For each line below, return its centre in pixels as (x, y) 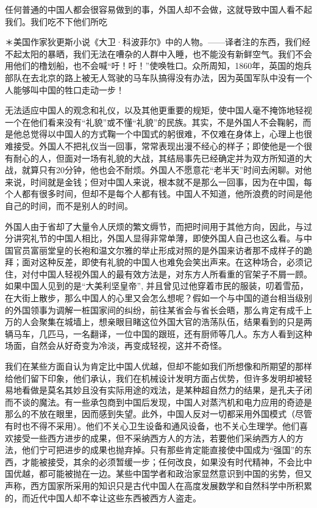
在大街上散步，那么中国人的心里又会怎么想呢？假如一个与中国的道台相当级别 (158, 298)
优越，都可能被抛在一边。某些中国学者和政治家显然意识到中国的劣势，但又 (162, 474)
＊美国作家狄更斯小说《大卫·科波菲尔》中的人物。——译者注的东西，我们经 (158, 42)
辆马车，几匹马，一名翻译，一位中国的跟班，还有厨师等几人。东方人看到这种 (158, 333)
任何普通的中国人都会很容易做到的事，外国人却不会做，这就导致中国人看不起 (158, 9)
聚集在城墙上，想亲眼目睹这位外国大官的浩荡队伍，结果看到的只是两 (175, 322)
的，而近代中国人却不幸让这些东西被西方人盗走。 (103, 497)
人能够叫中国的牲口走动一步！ (65, 89)
